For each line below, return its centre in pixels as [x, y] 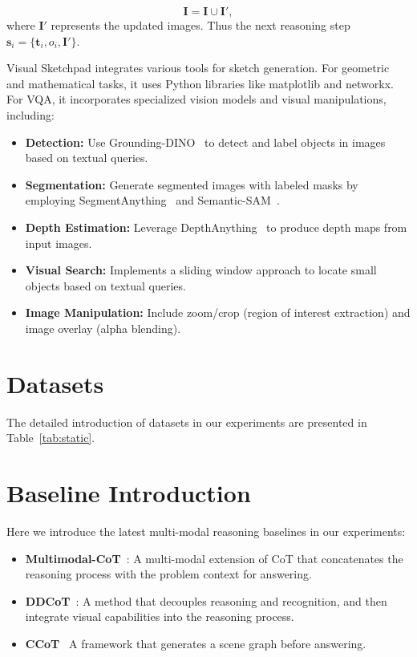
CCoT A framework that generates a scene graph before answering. [196, 643]
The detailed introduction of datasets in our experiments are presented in [187, 422]
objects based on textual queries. [105, 285]
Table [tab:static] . [51, 438]
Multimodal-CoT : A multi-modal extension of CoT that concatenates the [214, 558]
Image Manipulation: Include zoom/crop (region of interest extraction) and [218, 312]
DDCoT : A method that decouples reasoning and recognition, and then [206, 600]
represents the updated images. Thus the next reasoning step [200, 25]
